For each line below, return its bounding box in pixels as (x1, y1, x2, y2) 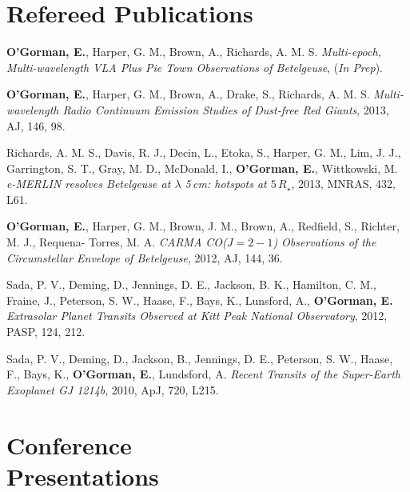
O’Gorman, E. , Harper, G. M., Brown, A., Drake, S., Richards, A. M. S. (6, 86, 370, 102)
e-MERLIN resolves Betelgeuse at (6, 175, 171, 192)
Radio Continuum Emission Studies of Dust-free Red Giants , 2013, (62, 101, 389, 118)
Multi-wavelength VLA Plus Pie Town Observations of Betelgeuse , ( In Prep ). (6, 58, 384, 75)
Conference (6, 428, 132, 461)
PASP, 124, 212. (6, 323, 86, 340)
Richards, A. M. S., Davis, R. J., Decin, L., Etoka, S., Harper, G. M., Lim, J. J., (6, 144, 401, 161)
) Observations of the (273, 234, 376, 250)
